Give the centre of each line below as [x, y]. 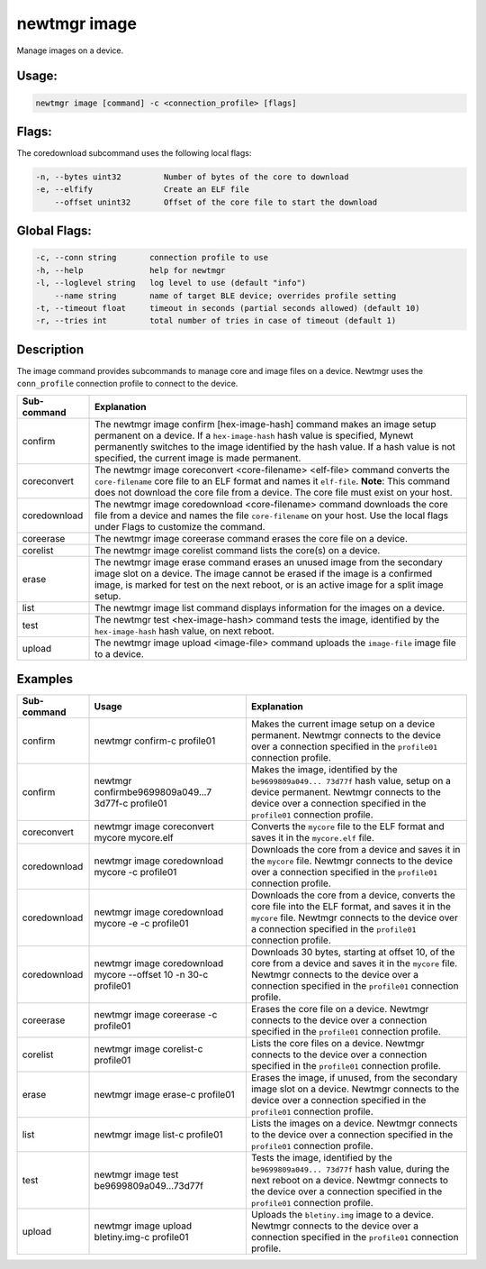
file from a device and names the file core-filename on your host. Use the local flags [272, 516]
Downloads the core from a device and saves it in [355, 850]
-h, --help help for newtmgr [130, 270]
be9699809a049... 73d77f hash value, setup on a [351, 781]
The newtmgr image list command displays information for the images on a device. [270, 607]
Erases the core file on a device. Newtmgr [340, 1009]
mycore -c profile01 [135, 872]
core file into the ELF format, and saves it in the [351, 907]
